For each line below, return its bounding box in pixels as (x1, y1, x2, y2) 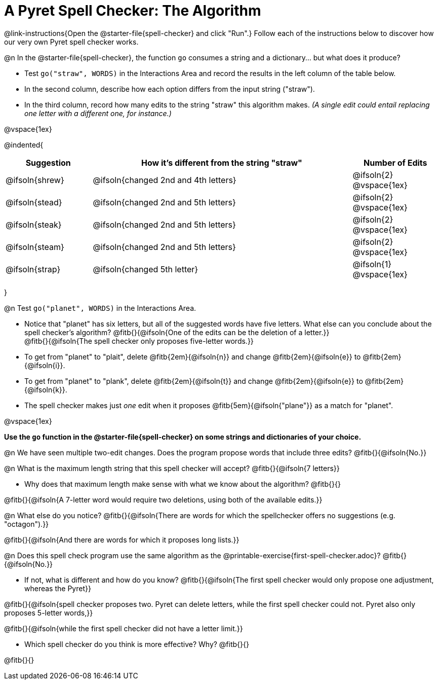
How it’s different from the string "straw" (141, 157, 302, 168)
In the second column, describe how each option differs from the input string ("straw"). (24, 84, 315, 93)
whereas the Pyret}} (24, 584, 91, 593)
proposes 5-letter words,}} (4, 608, 93, 617)
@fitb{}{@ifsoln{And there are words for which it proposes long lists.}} (4, 535, 240, 544)
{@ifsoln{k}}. (24, 385, 67, 394)
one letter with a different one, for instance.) (24, 109, 172, 118)
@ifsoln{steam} (6, 241, 64, 252)
